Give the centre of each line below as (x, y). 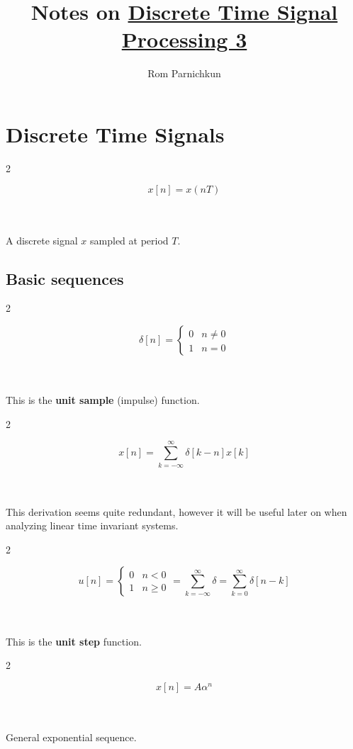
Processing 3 (184, 39)
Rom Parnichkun (184, 73)
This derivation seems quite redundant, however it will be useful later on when (176, 511)
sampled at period (129, 240)
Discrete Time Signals (115, 134)
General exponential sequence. (71, 737)
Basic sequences (65, 278)
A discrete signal (42, 240)
